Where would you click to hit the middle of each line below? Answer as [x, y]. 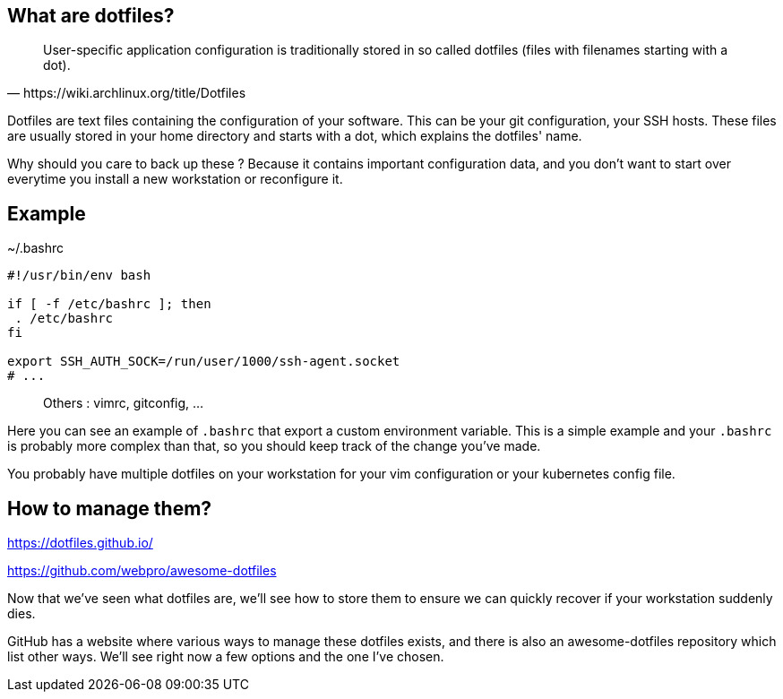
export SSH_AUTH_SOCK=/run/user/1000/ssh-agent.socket [204, 362]
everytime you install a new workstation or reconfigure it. [175, 179]
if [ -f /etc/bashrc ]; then [109, 304]
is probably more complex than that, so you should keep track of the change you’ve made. [274, 446]
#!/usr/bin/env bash [79, 276]
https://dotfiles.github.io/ [80, 543]
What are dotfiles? [91, 16]
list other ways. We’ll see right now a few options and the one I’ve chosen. [226, 657]
